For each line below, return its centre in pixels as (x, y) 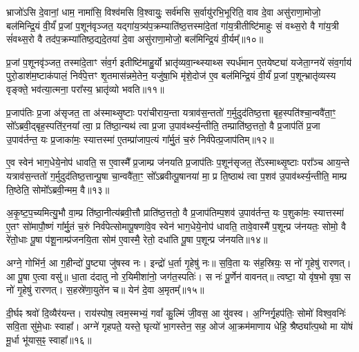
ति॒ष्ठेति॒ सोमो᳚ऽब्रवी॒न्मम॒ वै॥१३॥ (58, 189)
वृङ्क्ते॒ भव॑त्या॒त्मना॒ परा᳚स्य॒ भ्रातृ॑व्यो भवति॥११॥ (85, 89)
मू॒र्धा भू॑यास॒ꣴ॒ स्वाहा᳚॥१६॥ (49, 339)
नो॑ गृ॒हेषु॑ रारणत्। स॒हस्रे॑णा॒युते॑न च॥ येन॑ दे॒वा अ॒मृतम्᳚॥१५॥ (105, 290)
